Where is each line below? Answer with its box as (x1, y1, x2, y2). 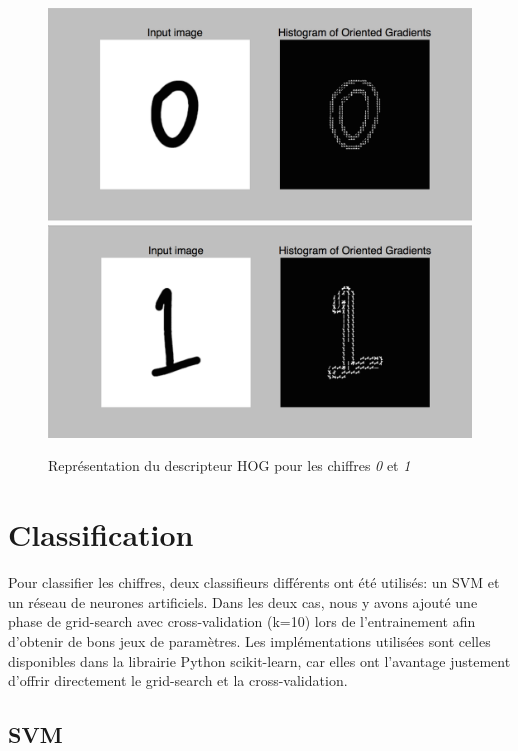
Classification (8, 514, 194, 555)
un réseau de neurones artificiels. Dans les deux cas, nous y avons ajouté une (8, 591, 478, 612)
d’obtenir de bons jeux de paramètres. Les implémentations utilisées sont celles (8, 630, 491, 651)
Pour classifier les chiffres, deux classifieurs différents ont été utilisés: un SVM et (8, 572, 500, 593)
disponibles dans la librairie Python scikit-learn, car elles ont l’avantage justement (8, 650, 511, 671)
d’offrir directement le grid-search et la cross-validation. (8, 670, 348, 691)
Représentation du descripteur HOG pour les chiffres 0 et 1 (48, 455, 411, 476)
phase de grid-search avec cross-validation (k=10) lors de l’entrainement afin (8, 611, 476, 632)
